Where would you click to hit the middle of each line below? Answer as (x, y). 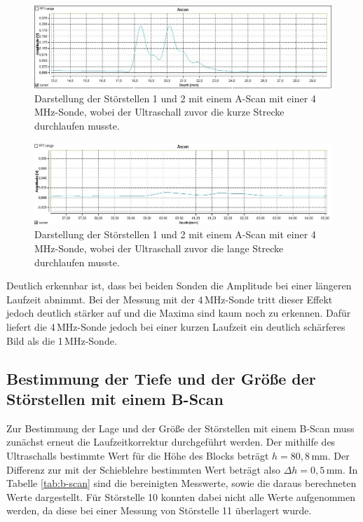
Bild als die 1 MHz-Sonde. (62, 340)
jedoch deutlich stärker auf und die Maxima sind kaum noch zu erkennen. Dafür (179, 313)
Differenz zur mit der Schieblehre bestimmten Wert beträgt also (144, 469)
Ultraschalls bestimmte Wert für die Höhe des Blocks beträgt (138, 455)
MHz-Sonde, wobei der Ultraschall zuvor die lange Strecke (159, 248)
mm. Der (330, 455)
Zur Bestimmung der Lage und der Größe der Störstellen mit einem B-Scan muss (180, 428)
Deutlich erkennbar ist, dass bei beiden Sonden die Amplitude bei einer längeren (179, 286)
